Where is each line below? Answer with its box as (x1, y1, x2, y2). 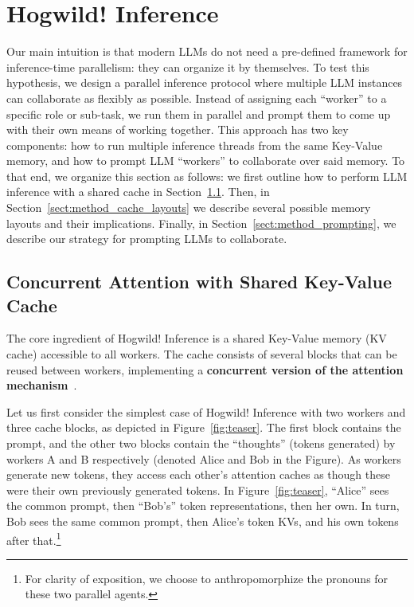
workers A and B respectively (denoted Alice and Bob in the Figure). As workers (6, 450, 401, 467)
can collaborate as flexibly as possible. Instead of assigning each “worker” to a (6, 89, 387, 106)
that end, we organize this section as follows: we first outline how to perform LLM (6, 167, 408, 184)
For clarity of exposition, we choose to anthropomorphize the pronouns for (25, 570, 389, 586)
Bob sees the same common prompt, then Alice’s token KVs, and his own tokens (6, 512, 399, 529)
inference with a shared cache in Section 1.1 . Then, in (6, 183, 270, 200)
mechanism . (6, 377, 77, 394)
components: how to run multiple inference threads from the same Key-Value (6, 136, 383, 153)
